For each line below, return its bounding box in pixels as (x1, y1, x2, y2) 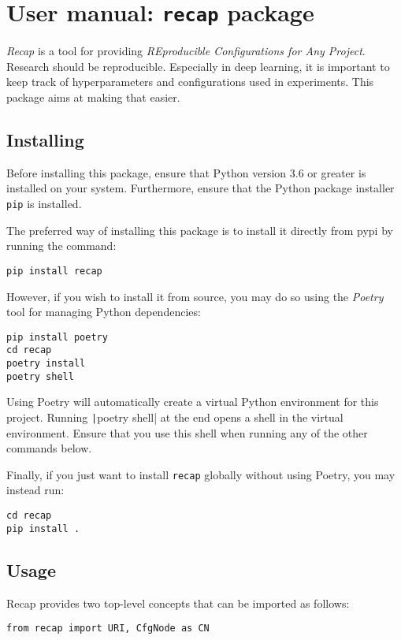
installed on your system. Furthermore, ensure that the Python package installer (6, 180, 395, 196)
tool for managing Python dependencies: (6, 303, 201, 320)
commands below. (6, 440, 92, 456)
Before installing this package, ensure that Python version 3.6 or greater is (6, 164, 366, 180)
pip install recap (6, 265, 102, 277)
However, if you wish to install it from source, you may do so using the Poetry (6, 288, 384, 304)
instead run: (6, 482, 65, 498)
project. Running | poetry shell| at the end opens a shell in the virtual (6, 408, 343, 425)
